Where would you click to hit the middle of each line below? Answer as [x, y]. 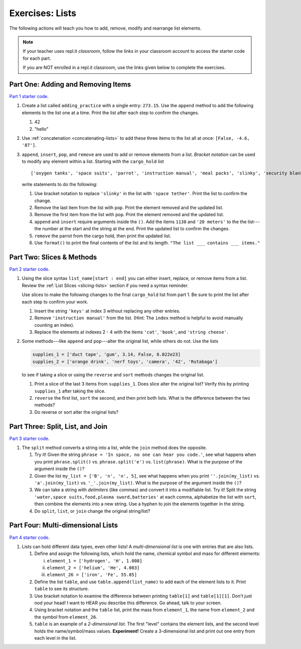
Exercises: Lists [43, 13]
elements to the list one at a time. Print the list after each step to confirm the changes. [110, 113]
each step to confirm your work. [55, 302]
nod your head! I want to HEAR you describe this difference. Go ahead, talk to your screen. [128, 603]
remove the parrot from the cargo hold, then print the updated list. [103, 236]
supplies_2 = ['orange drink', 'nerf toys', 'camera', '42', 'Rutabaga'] [125, 361]
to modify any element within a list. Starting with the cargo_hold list [93, 161]
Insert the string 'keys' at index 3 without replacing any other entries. [107, 311]
